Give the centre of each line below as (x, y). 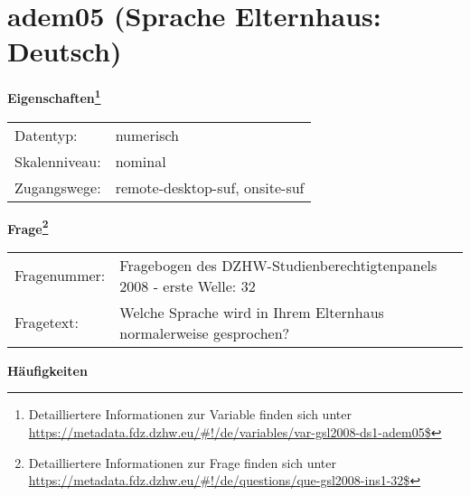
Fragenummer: (60, 276)
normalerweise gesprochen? (205, 332)
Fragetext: (47, 323)
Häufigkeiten (47, 370)
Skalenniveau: (58, 161)
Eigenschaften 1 (54, 96)
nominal (141, 161)
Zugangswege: (58, 187)
